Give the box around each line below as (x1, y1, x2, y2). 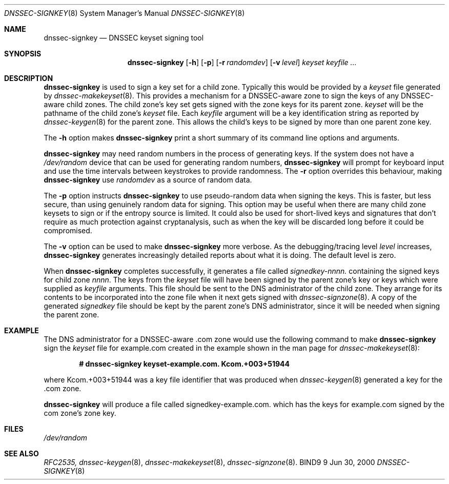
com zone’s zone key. (44, 409, 116, 417)
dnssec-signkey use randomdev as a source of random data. (44, 175, 252, 184)
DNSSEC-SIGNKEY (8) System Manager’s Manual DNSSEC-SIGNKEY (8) (4, 9, 245, 17)
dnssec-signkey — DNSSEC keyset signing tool (44, 33, 204, 42)
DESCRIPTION (4, 74, 53, 83)
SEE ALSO (4, 449, 39, 458)
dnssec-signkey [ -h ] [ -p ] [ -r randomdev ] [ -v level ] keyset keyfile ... (127, 58, 357, 67)
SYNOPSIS (4, 49, 42, 58)
